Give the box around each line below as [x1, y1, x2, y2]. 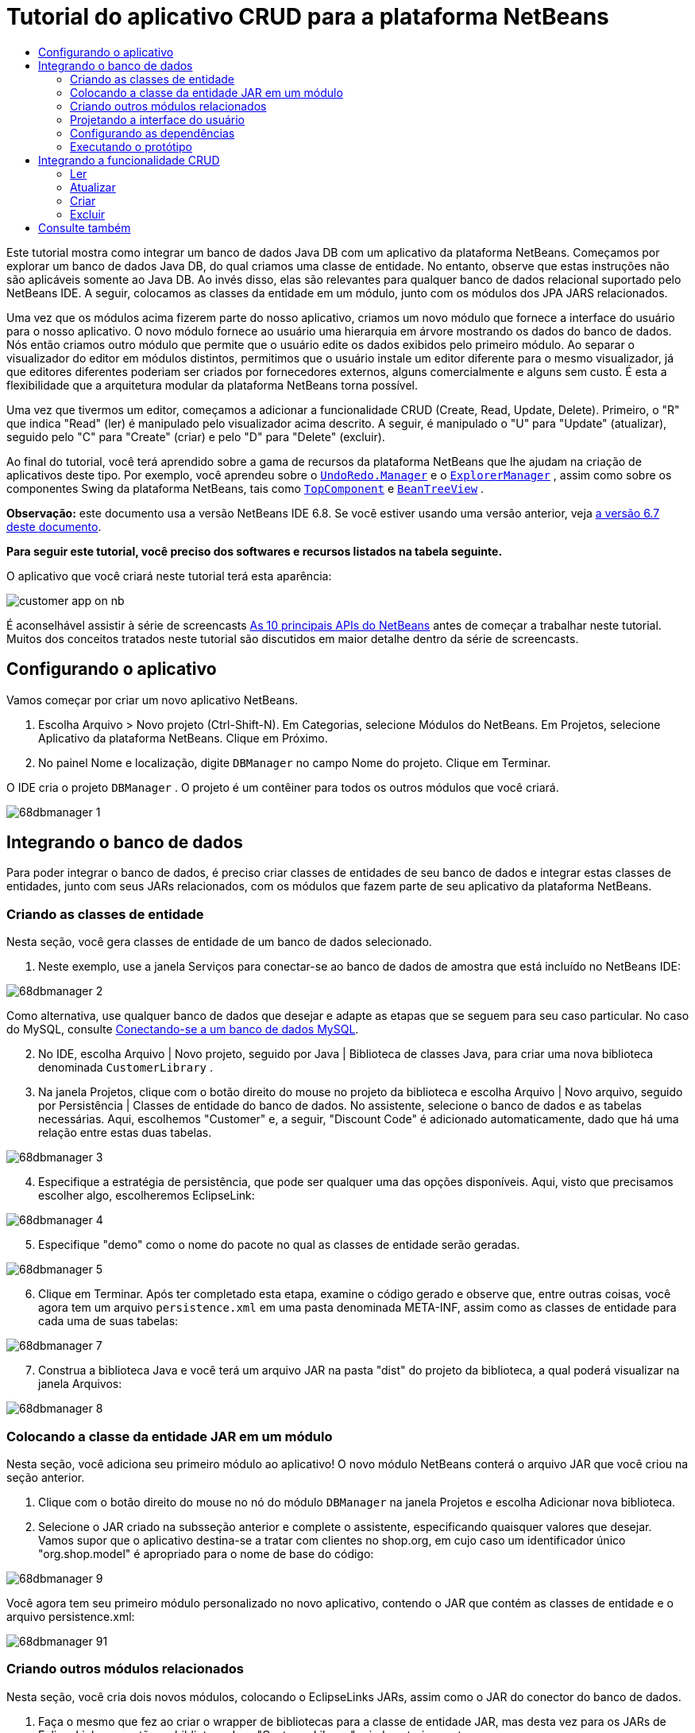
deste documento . [6, 519, 102, 533]
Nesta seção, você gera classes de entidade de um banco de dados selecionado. [6, 935, 432, 949]
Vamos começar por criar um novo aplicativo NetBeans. [6, 692, 299, 707]
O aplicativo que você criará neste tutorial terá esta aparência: [6, 568, 332, 583]
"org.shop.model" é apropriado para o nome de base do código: [38, 1546, 374, 1560]
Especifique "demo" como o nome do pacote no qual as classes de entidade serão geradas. [38, 1238, 520, 1252]
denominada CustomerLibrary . [38, 1060, 213, 1075]
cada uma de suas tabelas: [38, 1314, 179, 1328]
